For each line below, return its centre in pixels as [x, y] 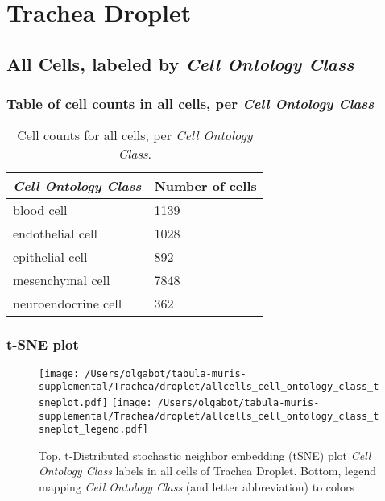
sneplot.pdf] [73, 402]
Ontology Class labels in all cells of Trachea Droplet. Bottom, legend [207, 471]
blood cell [40, 210]
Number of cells [205, 186]
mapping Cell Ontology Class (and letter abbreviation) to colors [197, 487]
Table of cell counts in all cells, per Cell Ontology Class [190, 104]
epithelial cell [50, 257]
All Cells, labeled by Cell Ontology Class [180, 63]
